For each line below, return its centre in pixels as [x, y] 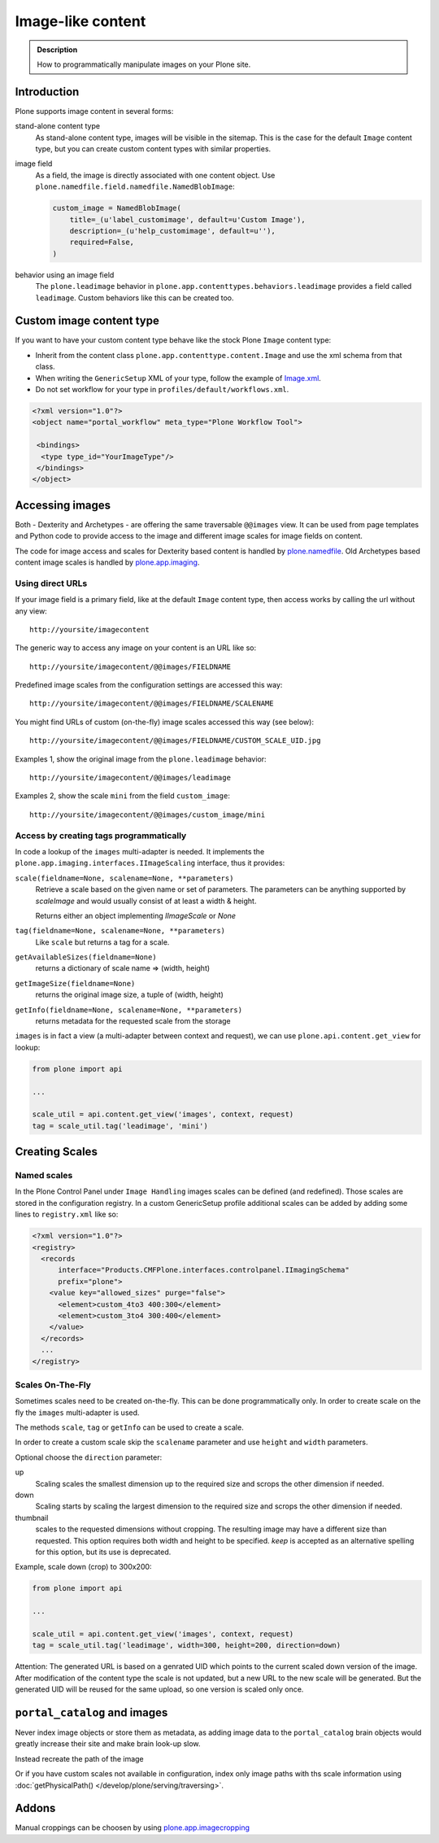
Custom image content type [87, 321]
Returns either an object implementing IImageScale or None [135, 915]
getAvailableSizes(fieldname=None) [86, 957]
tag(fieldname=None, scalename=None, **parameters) [120, 931]
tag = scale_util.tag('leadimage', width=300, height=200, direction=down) [187, 1645]
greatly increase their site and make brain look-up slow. [108, 1744]
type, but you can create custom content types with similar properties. [153, 149]
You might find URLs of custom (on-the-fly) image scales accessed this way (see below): [165, 722]
